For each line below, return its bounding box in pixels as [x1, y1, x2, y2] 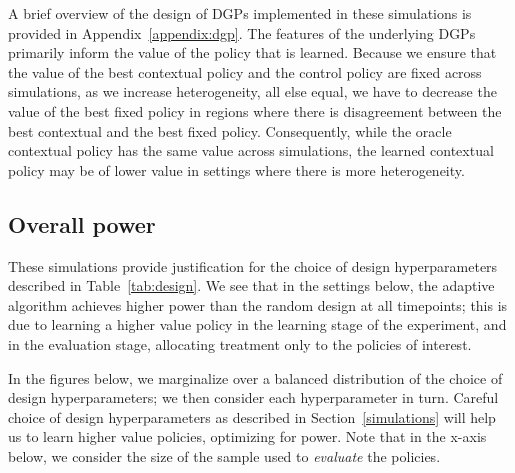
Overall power [8, 208, 156, 239]
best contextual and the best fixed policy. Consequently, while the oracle [8, 120, 452, 141]
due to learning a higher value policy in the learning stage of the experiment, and [8, 314, 507, 335]
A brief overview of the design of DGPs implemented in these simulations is [8, 3, 472, 23]
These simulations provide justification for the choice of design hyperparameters [8, 255, 498, 276]
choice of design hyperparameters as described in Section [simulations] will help [8, 406, 496, 427]
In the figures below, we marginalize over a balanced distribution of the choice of [8, 367, 503, 388]
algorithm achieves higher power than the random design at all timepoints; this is [8, 294, 508, 315]
